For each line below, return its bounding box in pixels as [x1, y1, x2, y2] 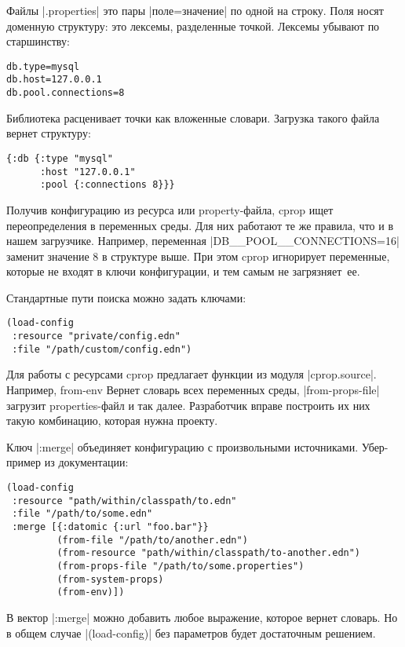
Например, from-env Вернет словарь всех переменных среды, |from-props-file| [6, 382, 380, 398]
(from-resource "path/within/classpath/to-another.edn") [57, 547, 361, 559]
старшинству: [6, 33, 70, 49]
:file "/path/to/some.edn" [12, 508, 153, 520]
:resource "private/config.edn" [12, 331, 181, 342]
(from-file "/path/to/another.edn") [57, 534, 248, 546]
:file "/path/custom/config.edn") [12, 343, 192, 355]
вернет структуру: [6, 125, 91, 141]
